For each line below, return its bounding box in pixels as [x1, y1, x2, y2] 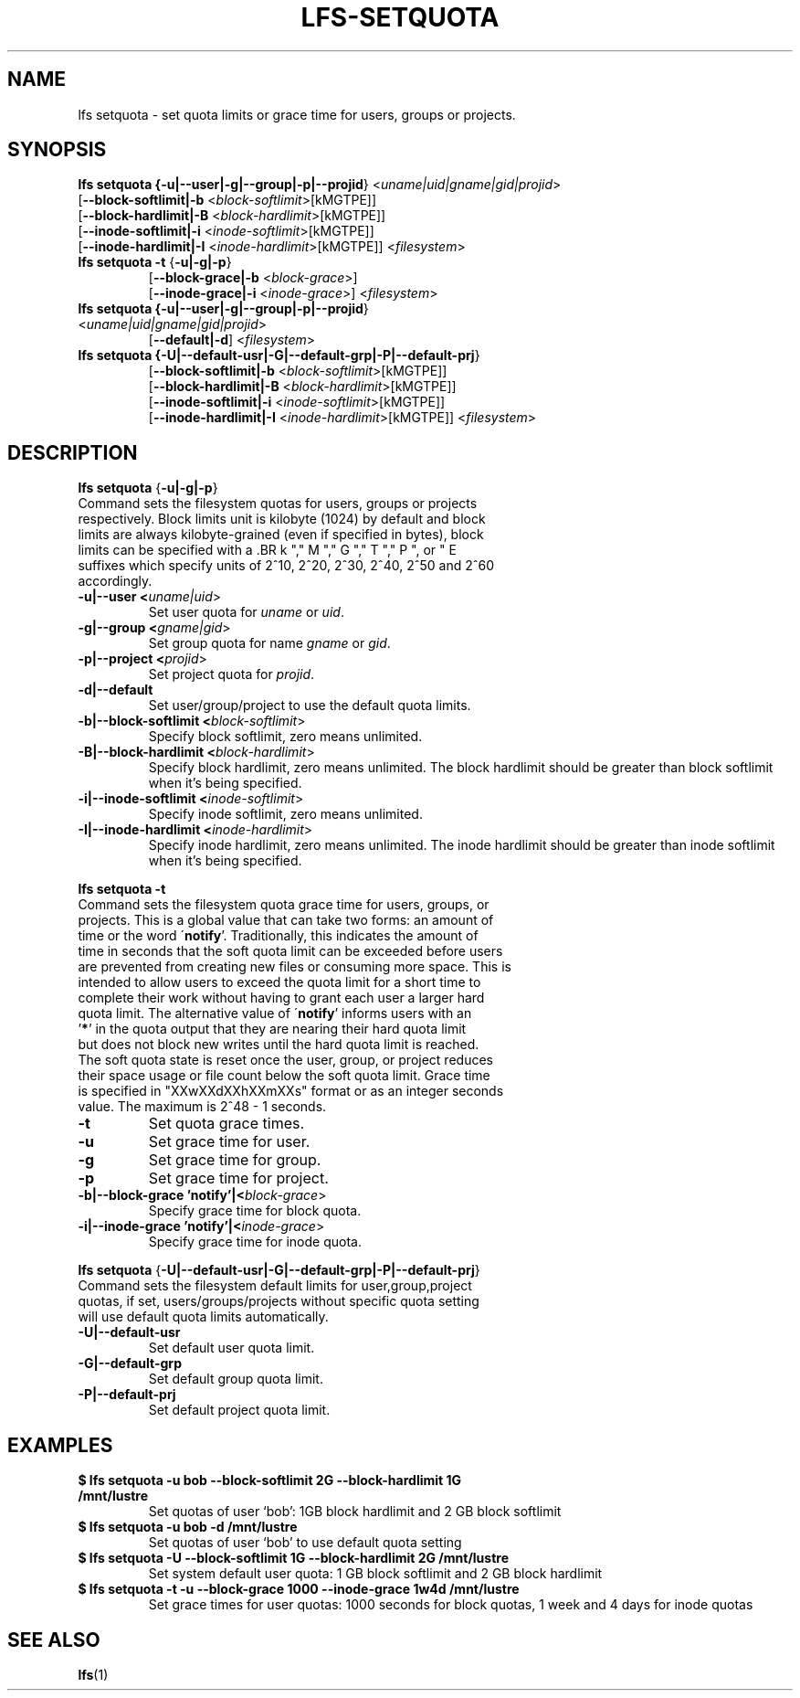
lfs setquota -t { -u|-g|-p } [78, 254, 232, 271]
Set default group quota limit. [148, 1371, 323, 1387]
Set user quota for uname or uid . [148, 604, 344, 621]
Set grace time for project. [148, 1169, 329, 1188]
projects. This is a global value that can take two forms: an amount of [78, 912, 494, 929]
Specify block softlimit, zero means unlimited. [148, 728, 423, 745]
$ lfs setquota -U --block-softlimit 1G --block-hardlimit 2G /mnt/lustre [78, 1550, 509, 1566]
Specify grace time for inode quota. [148, 1234, 362, 1250]
